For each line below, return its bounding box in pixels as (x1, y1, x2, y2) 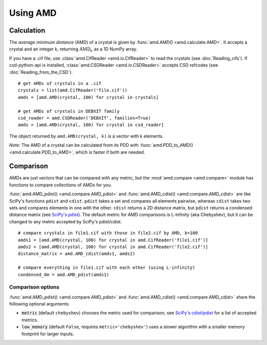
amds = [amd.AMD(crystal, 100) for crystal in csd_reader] (18, 122, 164, 128)
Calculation (9, 26, 45, 35)
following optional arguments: (9, 301, 70, 307)
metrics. (21, 317, 39, 323)
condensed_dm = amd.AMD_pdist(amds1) (18, 272, 110, 277)
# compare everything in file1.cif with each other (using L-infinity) (18, 265, 195, 270)
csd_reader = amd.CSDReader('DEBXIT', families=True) (18, 115, 151, 121)
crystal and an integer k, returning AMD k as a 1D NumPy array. (9, 46, 138, 53)
